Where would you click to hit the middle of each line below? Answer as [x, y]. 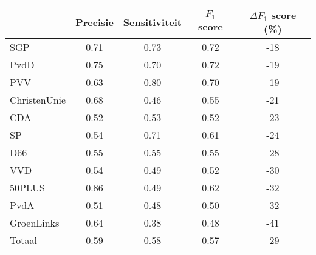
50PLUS [27, 187]
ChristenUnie [38, 100]
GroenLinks [35, 223]
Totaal [23, 240]
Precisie [94, 22]
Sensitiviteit [153, 22]
